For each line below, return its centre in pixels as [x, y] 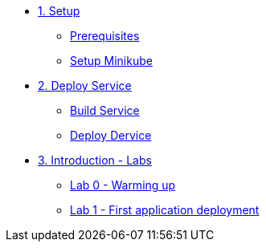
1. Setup [59, 11]
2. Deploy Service [85, 85]
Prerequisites [105, 36]
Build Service [105, 110]
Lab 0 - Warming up [123, 185]
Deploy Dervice [111, 135]
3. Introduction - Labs [95, 160]
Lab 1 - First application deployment [165, 210]
